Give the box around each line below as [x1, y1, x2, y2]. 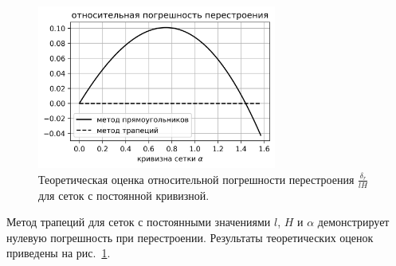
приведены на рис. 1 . [6, 244, 111, 261]
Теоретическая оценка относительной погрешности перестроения [38, 170, 355, 187]
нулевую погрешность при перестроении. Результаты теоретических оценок [6, 229, 374, 245]
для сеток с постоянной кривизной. [38, 186, 210, 203]
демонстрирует [317, 213, 390, 230]
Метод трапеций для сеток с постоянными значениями [6, 213, 271, 230]
